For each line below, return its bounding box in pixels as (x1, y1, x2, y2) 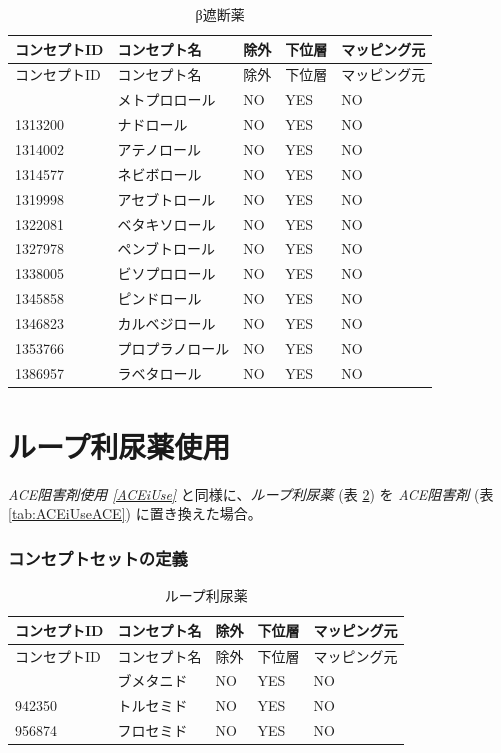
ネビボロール (117, 163, 202, 184)
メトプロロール (117, 89, 216, 110)
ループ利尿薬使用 (8, 425, 231, 466)
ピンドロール (117, 288, 202, 309)
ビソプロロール (117, 263, 216, 284)
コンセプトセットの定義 (8, 545, 188, 570)
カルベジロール (117, 312, 216, 333)
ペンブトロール (117, 238, 216, 259)
